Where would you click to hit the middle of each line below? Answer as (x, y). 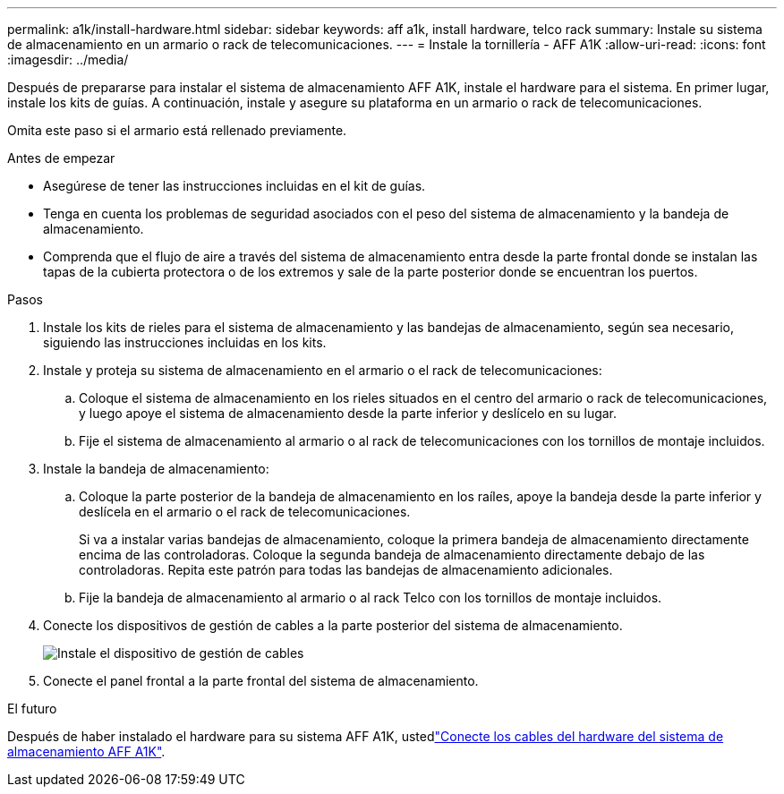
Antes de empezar (61, 158)
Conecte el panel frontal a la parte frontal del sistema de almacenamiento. (261, 681)
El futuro (32, 709)
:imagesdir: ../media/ (68, 60)
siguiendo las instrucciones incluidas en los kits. (185, 342)
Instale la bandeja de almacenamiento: (156, 469)
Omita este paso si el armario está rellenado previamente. (177, 130)
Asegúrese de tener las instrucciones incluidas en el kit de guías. (234, 186)
